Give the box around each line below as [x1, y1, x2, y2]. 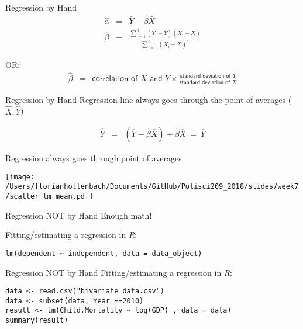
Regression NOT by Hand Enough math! [5, 209, 152, 221]
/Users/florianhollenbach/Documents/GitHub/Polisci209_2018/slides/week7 [5, 182, 299, 191]
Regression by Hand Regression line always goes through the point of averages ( [5, 93, 292, 105]
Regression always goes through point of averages [5, 152, 182, 164]
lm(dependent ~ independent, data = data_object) [5, 249, 202, 258]
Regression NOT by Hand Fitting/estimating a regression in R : [5, 266, 232, 278]
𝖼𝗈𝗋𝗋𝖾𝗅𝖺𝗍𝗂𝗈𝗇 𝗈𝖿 [92, 74, 138, 83]
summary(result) [5, 316, 68, 325]
